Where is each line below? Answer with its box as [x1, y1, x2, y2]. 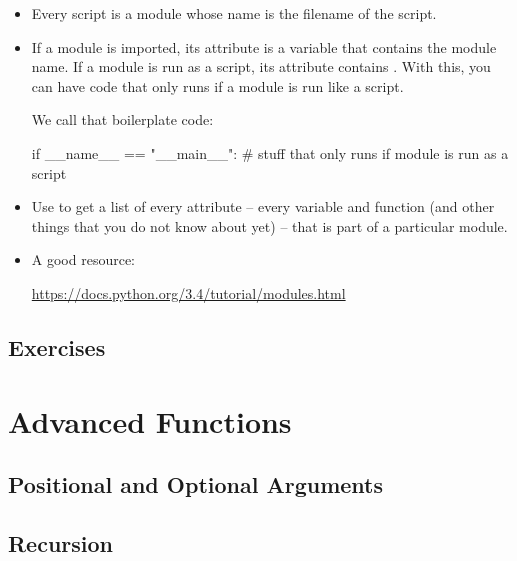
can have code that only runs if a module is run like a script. [31, 75, 404, 96]
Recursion [8, 527, 114, 558]
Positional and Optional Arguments [8, 469, 383, 500]
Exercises [8, 331, 106, 362]
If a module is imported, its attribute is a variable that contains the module [31, 36, 497, 57]
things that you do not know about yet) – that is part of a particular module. [31, 215, 508, 236]
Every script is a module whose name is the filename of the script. [31, 3, 437, 23]
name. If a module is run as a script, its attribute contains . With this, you [31, 56, 491, 77]
